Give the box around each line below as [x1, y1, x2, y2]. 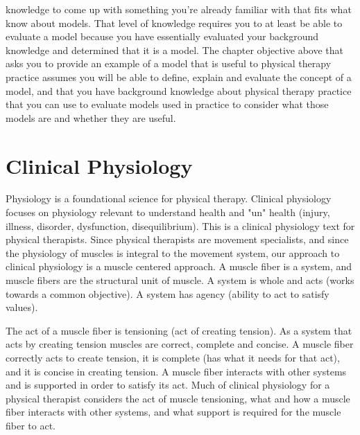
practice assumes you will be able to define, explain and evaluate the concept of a [6, 69, 352, 84]
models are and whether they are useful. [6, 110, 176, 125]
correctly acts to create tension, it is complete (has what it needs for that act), [6, 350, 340, 364]
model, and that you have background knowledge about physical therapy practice [6, 83, 352, 98]
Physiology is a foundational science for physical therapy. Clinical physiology [6, 191, 332, 206]
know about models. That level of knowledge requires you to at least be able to [6, 15, 343, 30]
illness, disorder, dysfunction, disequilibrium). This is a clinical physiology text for [6, 218, 355, 233]
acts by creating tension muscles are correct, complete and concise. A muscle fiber [6, 337, 354, 351]
